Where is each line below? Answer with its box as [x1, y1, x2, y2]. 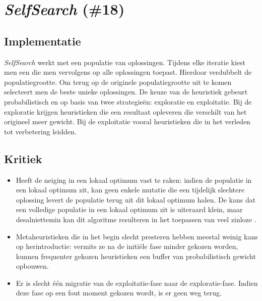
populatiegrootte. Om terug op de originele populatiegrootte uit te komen [4, 76, 232, 87]
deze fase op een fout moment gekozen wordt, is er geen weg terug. [16, 287, 222, 298]
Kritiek [4, 150, 42, 166]
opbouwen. [16, 261, 49, 271]
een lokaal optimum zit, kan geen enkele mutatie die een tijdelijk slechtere [16, 184, 244, 195]
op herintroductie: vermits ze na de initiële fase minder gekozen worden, [16, 241, 238, 252]
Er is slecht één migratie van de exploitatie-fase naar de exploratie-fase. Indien [16, 277, 258, 288]
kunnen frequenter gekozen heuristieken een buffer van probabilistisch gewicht [16, 250, 256, 261]
